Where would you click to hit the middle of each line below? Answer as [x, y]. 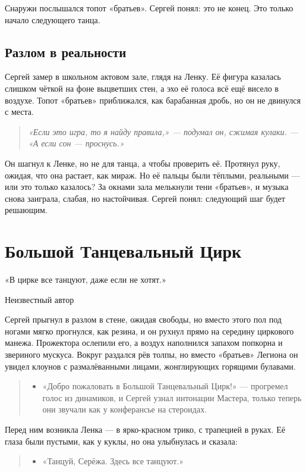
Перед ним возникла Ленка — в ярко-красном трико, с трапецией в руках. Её [145, 429]
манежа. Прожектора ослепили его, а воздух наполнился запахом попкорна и [144, 343]
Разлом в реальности [66, 51]
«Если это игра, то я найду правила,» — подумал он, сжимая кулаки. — [163, 131]
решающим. [26, 210]
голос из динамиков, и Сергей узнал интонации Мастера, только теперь [172, 397]
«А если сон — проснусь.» [76, 143]
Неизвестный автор [40, 299]
